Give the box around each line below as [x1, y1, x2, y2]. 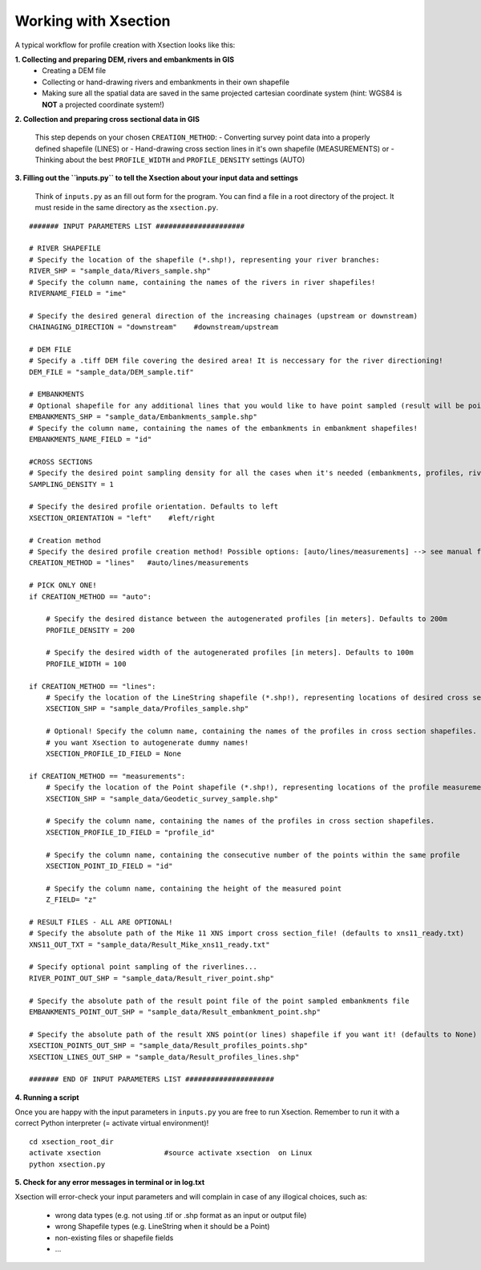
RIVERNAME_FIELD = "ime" [29, 289, 127, 298]
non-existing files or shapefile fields [55, 1232, 174, 1243]
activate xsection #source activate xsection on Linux [29, 1148, 313, 1158]
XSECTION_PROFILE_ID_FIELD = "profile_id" [45, 827, 216, 837]
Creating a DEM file [42, 66, 107, 75]
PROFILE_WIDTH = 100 [45, 659, 127, 668]
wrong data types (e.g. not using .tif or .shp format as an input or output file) [55, 1210, 307, 1219]
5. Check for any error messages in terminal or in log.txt [14, 1178, 205, 1187]
